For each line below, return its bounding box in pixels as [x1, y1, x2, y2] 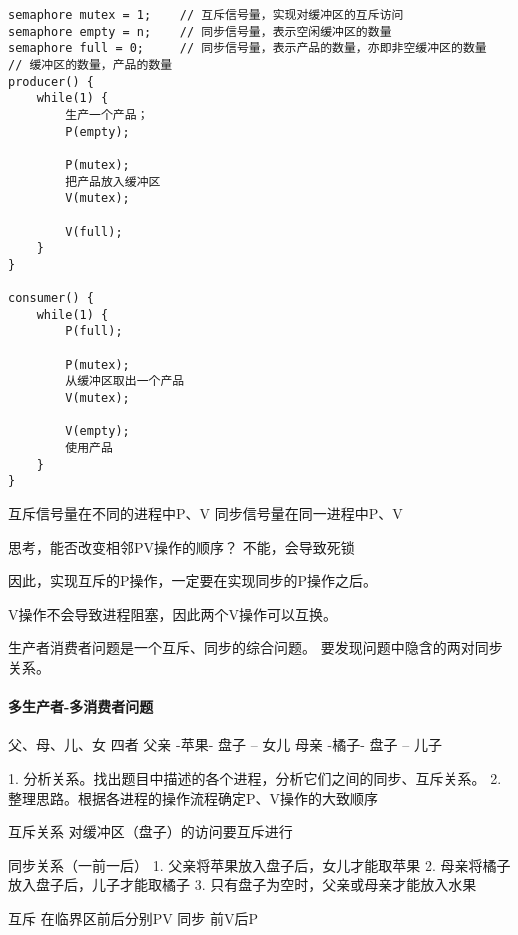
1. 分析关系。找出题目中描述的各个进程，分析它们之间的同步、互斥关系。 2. [8, 767, 502, 788]
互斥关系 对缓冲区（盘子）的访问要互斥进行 [8, 821, 293, 842]
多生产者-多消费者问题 [8, 696, 154, 717]
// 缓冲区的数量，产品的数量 [8, 57, 173, 72]
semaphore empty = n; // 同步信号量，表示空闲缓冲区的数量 [8, 24, 392, 39]
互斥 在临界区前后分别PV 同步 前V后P [8, 907, 259, 928]
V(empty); [65, 424, 130, 439]
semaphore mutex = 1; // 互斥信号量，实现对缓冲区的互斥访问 [8, 8, 404, 22]
